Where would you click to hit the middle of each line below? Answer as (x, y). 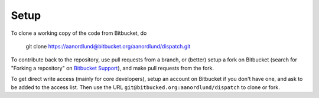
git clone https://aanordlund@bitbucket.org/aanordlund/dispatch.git (108, 46)
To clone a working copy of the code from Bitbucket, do (79, 33)
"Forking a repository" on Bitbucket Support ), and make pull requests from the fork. (113, 68)
